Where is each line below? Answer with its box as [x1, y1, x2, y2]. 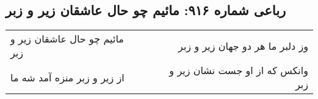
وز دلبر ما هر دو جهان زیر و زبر [178, 38, 308, 53]
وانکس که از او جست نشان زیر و [169, 63, 308, 78]
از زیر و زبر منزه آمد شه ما [10, 70, 125, 84]
